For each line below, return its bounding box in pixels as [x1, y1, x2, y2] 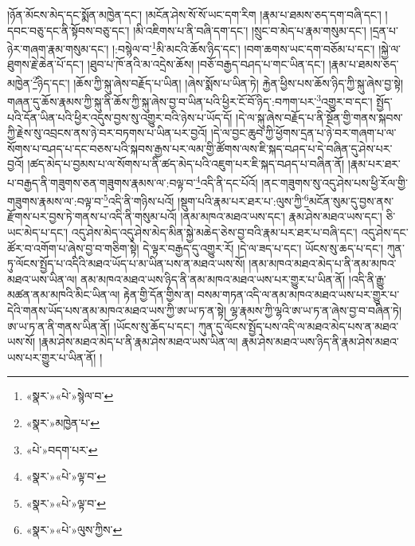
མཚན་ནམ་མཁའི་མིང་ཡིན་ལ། [7, 286, 120, 303]
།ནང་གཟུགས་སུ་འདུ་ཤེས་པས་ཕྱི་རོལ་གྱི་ [261, 174, 408, 191]
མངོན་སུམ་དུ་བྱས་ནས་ [308, 192, 394, 209]
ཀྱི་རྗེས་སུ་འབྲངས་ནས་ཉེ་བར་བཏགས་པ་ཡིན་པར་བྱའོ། [7, 124, 208, 141]
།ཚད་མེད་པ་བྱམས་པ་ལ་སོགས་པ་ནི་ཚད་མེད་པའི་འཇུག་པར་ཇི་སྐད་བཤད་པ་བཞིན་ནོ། [27, 155, 345, 172]
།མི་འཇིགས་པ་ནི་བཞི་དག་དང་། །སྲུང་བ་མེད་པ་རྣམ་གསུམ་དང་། [133, 22, 366, 38]
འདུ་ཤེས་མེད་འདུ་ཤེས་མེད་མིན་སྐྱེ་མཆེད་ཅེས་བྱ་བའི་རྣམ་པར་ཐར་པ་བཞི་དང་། [71, 224, 358, 240]
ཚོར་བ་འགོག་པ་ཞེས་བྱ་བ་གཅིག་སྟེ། [7, 239, 139, 256]
